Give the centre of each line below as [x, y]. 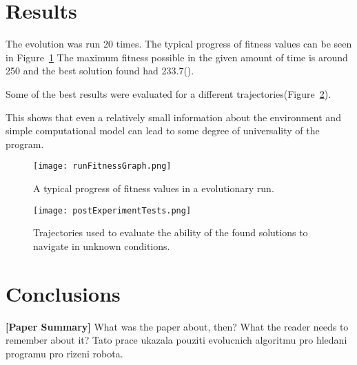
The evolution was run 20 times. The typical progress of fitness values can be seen [179, 44]
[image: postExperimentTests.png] [112, 210]
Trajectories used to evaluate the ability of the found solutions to [171, 232]
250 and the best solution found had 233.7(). [100, 71]
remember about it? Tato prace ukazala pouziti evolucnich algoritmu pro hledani [176, 340]
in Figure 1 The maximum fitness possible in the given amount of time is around [177, 57]
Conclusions [63, 293]
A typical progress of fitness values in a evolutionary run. [154, 188]
